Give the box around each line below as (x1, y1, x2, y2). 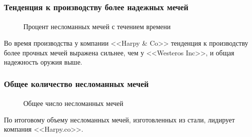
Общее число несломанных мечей (23, 98, 123, 108)
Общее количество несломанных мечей (4, 77, 149, 89)
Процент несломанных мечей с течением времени (23, 21, 171, 32)
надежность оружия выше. (4, 57, 82, 67)
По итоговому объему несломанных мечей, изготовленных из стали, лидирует (4, 114, 235, 124)
